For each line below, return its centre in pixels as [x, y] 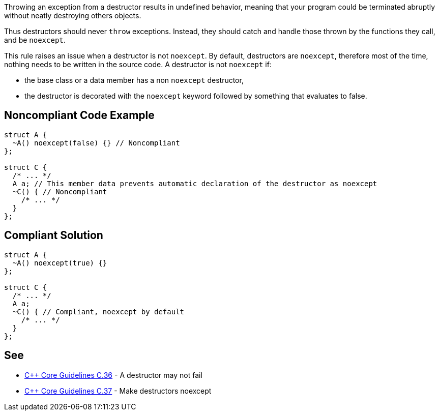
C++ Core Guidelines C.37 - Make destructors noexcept [118, 391]
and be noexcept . [35, 40]
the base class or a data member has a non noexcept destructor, [134, 80]
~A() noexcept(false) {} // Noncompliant [96, 143]
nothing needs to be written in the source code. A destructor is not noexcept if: [138, 64]
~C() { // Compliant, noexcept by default [98, 312]
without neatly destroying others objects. [73, 16]
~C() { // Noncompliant [60, 191]
